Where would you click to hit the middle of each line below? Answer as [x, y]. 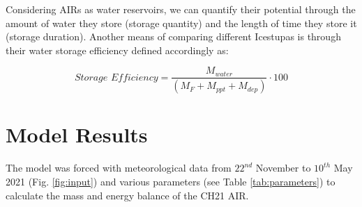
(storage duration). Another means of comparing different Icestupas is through [173, 36]
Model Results [77, 134]
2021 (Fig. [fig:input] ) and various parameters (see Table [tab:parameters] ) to [171, 181]
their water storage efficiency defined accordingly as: [117, 50]
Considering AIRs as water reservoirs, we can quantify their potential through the [181, 9]
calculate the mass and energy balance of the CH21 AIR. [127, 195]
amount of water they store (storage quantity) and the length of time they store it [181, 23]
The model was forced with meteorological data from [119, 168]
